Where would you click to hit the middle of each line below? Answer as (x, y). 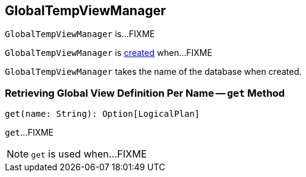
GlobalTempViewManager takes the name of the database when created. (153, 72)
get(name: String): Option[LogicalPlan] (103, 114)
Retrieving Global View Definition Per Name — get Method (145, 93)
